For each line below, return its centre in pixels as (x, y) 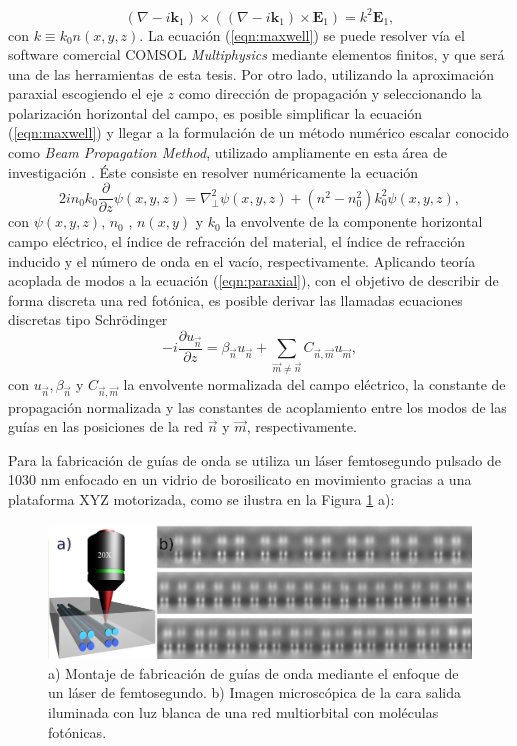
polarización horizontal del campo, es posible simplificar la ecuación (215, 112)
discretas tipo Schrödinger (88, 319)
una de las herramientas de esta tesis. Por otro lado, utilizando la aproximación (251, 73)
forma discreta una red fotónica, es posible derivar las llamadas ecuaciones (235, 299)
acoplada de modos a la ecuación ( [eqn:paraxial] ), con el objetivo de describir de (253, 280)
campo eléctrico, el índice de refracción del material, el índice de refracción (237, 240)
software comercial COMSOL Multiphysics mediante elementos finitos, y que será (256, 54)
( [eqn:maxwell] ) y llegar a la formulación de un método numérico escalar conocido (258, 132)
